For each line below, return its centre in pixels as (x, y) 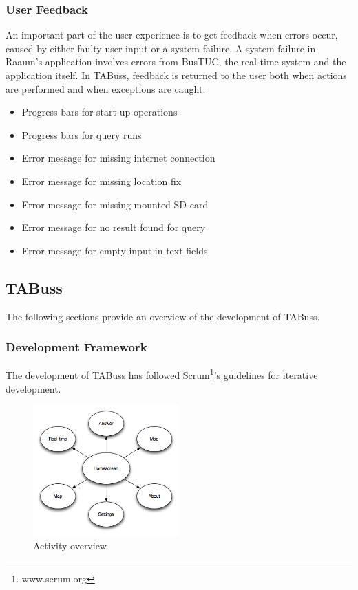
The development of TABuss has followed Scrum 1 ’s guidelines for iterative (162, 374)
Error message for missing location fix (102, 181)
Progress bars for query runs (82, 134)
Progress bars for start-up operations (99, 112)
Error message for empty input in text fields (115, 250)
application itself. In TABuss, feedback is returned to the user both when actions (176, 75)
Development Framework (76, 347)
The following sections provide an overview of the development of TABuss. (163, 316)
